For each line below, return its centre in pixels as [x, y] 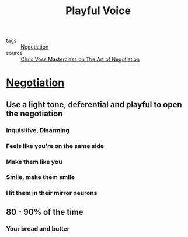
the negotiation [34, 113]
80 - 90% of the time [45, 212]
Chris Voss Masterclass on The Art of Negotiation [80, 59]
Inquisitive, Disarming [38, 130]
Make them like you [34, 162]
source [15, 53]
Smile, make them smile [40, 177]
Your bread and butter [38, 228]
